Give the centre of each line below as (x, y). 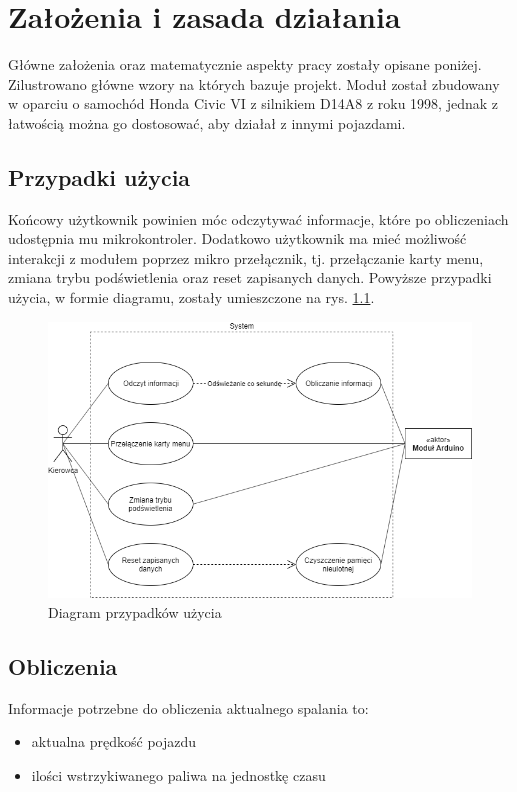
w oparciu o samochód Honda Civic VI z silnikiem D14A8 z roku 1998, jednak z (253, 103)
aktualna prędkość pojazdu (114, 741)
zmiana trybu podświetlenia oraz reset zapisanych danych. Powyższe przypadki (250, 277)
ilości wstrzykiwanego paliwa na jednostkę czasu (178, 775)
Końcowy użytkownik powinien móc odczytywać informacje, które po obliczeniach (258, 218)
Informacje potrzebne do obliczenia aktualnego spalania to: (188, 707)
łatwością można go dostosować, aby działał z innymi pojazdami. (207, 122)
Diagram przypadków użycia (135, 612)
